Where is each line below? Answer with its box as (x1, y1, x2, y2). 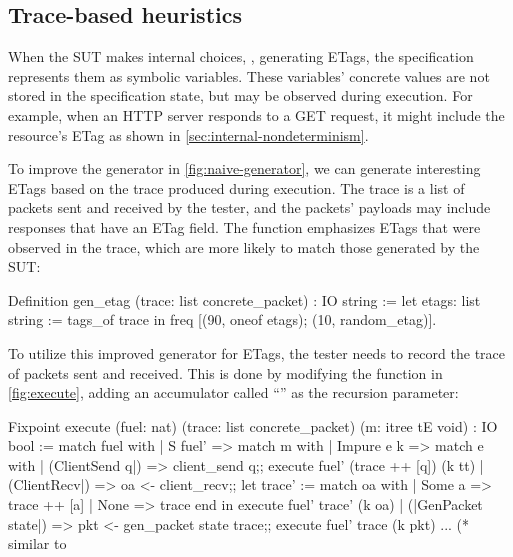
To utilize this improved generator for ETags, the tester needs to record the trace (8, 342, 505, 363)
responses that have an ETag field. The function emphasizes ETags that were (8, 216, 481, 237)
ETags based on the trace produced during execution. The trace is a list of (8, 177, 465, 198)
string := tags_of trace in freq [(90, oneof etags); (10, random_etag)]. (8, 309, 437, 330)
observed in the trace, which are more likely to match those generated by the (8, 236, 480, 257)
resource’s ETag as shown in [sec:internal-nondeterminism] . (8, 124, 369, 145)
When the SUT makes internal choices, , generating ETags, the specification (8, 46, 474, 67)
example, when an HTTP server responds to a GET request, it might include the (8, 104, 505, 125)
